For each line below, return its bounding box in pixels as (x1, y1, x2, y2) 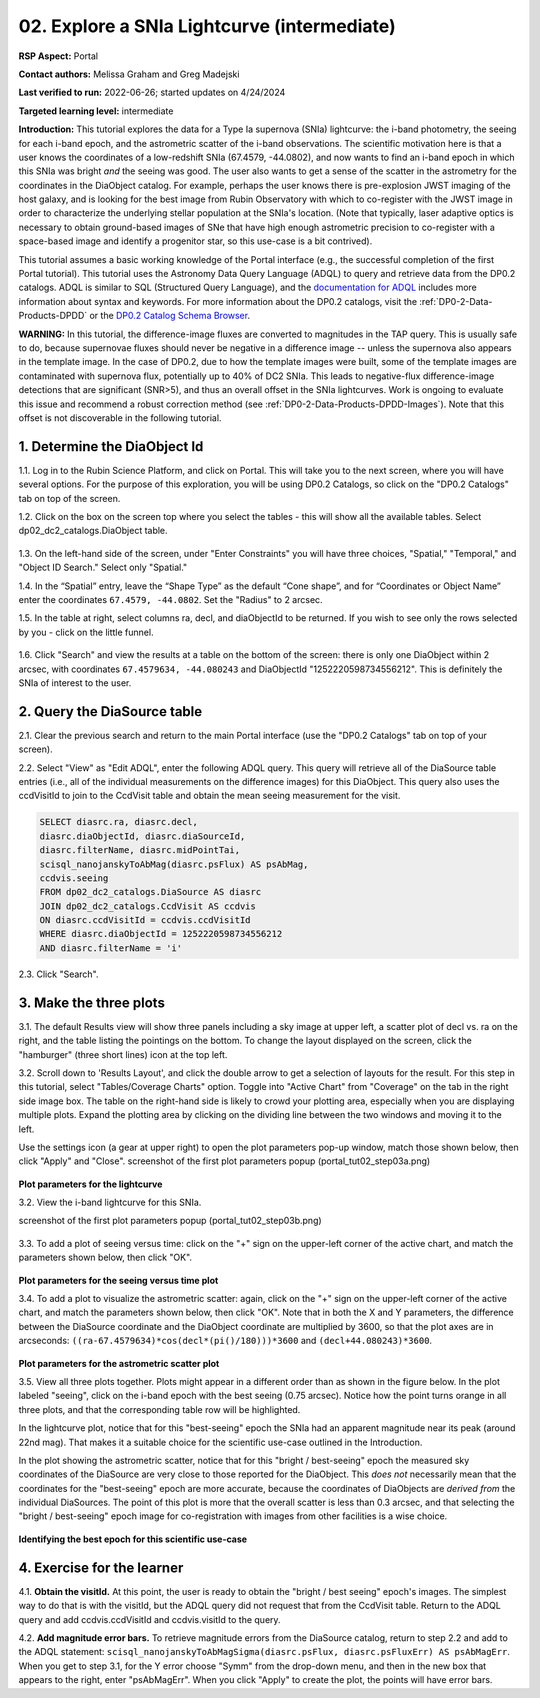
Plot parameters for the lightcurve (18, 1178, 163, 1190)
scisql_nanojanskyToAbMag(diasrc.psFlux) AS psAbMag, (39, 858, 309, 870)
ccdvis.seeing (39, 872, 109, 884)
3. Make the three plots (18, 994, 165, 1011)
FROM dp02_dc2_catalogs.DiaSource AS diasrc (39, 886, 262, 898)
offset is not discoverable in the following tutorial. (18, 411, 222, 424)
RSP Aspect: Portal (18, 50, 99, 62)
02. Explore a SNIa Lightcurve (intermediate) (18, 15, 396, 37)
